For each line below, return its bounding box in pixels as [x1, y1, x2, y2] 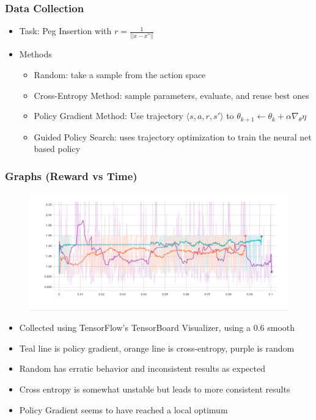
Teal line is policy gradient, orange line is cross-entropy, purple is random [19, 341, 295, 354]
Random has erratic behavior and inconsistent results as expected [19, 362, 265, 375]
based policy [34, 142, 81, 155]
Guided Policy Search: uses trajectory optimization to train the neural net [34, 130, 312, 143]
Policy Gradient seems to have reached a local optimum [19, 403, 228, 416]
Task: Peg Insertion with [19, 24, 112, 37]
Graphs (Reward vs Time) [5, 168, 138, 183]
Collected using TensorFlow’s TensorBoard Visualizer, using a [19, 321, 251, 334]
